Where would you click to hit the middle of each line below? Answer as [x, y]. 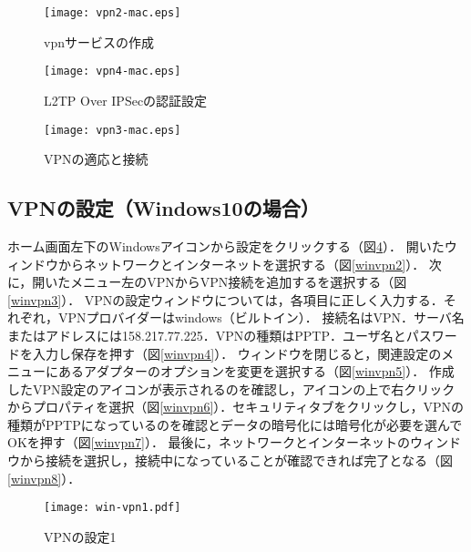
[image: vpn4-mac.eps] [113, 72]
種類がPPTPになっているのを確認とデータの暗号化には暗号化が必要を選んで [235, 424]
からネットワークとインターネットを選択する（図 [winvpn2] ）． [241, 264]
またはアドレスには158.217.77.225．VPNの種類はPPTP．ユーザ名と [207, 335]
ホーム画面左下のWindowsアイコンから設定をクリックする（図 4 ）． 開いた [226, 245]
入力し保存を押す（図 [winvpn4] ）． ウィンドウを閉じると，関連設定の [237, 353]
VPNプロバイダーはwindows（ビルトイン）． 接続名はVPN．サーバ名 [261, 317]
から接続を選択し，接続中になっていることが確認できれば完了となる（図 [236, 460]
